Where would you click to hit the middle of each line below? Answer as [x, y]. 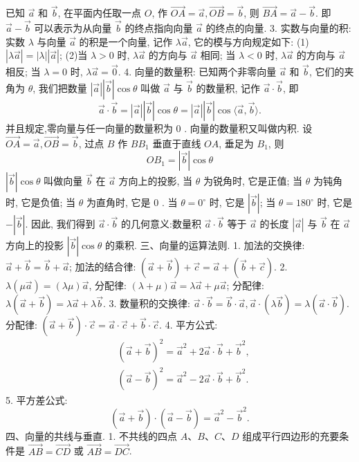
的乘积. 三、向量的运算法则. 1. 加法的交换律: [205, 245]
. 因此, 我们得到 [60, 224]
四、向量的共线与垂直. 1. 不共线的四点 [92, 435]
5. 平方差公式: [37, 399]
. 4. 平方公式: [188, 325]
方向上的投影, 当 [156, 181]
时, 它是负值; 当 [41, 202]
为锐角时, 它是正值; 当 [253, 181]
